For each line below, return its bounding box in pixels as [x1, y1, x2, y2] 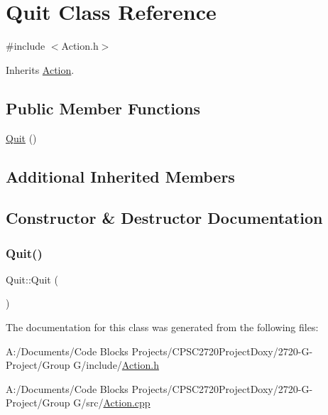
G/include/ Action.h [73, 357, 159, 372]
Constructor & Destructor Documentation [6, 207, 323, 229]
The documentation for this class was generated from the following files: [6, 320, 319, 335]
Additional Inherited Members [6, 165, 235, 187]
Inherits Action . [6, 62, 75, 77]
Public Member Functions [6, 97, 200, 119]
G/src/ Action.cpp [73, 395, 151, 410]
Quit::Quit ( [6, 271, 58, 286]
